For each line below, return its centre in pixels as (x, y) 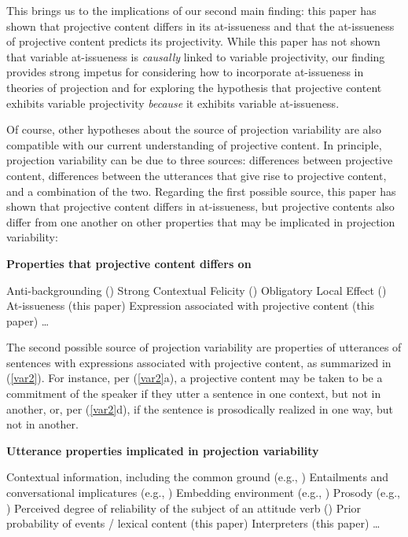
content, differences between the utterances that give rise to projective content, (197, 175)
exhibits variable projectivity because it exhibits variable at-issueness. (173, 103)
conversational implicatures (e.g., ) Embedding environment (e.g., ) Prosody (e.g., (203, 493)
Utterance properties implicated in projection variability (163, 450)
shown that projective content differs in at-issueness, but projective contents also (200, 206)
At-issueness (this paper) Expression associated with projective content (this (191, 305)
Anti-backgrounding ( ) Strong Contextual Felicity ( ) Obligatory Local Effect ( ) (197, 290)
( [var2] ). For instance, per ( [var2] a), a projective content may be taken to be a (195, 378)
